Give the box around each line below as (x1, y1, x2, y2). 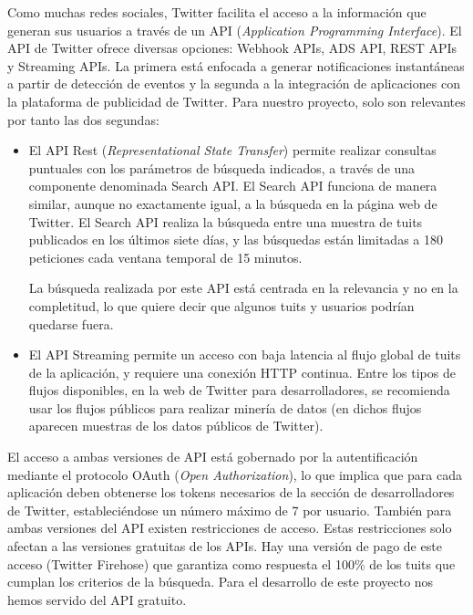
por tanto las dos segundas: (7, 109, 159, 129)
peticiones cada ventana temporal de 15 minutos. (28, 247, 303, 266)
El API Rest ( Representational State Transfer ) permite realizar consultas (28, 141, 437, 160)
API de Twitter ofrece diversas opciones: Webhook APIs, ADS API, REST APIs (7, 38, 458, 57)
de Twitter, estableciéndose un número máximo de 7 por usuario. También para (7, 500, 452, 519)
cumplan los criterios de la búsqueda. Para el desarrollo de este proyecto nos (7, 572, 434, 591)
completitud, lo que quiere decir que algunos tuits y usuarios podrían (28, 296, 415, 315)
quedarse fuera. (28, 314, 114, 333)
